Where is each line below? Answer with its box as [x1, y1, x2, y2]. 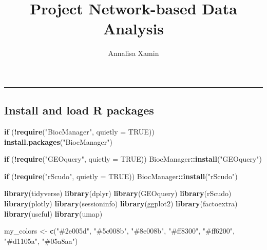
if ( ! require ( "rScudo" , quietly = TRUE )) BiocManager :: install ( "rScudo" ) [4, 170, 238, 181]
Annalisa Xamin [108, 48, 159, 59]
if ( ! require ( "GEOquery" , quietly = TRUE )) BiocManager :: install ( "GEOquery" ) [4, 153, 262, 164]
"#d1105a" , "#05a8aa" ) [4, 235, 78, 246]
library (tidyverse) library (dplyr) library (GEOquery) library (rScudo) [4, 188, 232, 199]
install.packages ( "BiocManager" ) [4, 136, 112, 147]
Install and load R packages [4, 102, 154, 118]
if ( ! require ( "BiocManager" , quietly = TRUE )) [4, 126, 155, 137]
